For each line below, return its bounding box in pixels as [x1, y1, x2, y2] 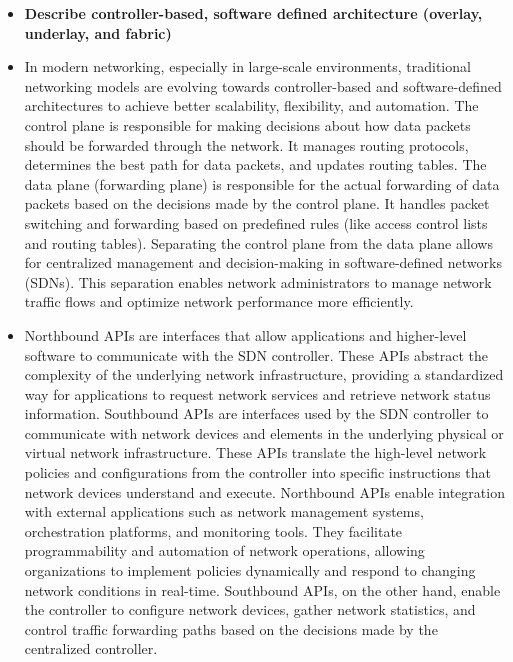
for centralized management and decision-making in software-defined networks [24, 252, 502, 273]
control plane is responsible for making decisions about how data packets [24, 114, 471, 135]
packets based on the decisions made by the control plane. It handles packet [24, 193, 490, 214]
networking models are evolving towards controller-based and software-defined [24, 75, 502, 96]
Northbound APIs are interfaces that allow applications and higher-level [24, 324, 467, 345]
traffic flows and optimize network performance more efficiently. [24, 291, 414, 312]
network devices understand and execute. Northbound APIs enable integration [24, 481, 505, 502]
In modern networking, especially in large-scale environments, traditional [24, 56, 471, 77]
